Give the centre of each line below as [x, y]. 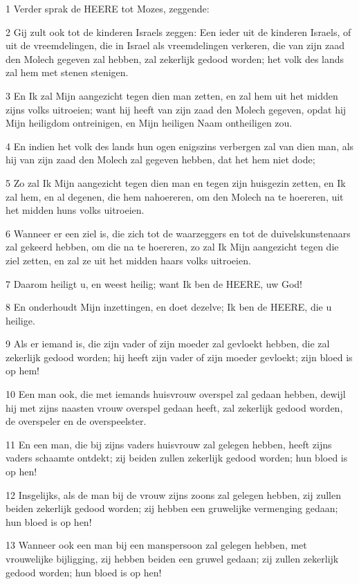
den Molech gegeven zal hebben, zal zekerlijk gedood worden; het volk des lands [175, 58]
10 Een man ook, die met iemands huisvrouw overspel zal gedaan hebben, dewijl [176, 394]
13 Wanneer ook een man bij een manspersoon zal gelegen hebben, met [156, 545]
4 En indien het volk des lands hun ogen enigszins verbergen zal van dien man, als [180, 146]
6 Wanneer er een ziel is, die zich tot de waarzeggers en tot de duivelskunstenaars [178, 233]
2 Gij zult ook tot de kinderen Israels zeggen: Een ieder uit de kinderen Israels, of [178, 31]
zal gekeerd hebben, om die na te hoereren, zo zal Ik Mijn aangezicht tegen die [172, 247]
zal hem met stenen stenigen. [67, 72]
